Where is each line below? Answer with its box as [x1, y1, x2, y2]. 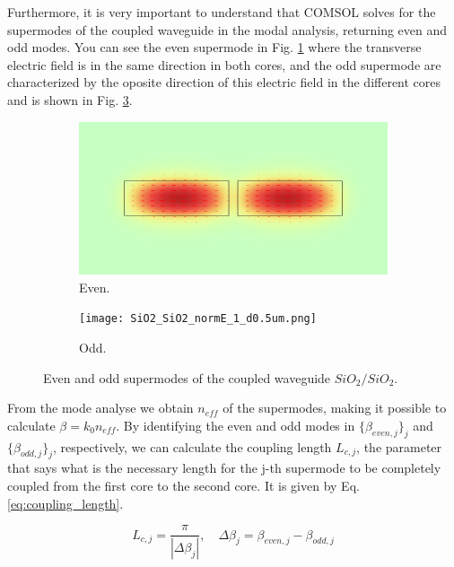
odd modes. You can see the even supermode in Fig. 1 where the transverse [7, 38, 422, 57]
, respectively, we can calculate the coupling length [52, 437, 332, 456]
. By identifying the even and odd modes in [116, 415, 355, 434]
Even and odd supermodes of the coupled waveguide [43, 368, 331, 387]
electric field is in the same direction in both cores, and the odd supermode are [7, 55, 441, 74]
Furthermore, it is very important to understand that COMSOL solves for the [7, 3, 436, 21]
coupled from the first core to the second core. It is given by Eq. [7, 475, 360, 494]
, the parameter [356, 437, 442, 456]
